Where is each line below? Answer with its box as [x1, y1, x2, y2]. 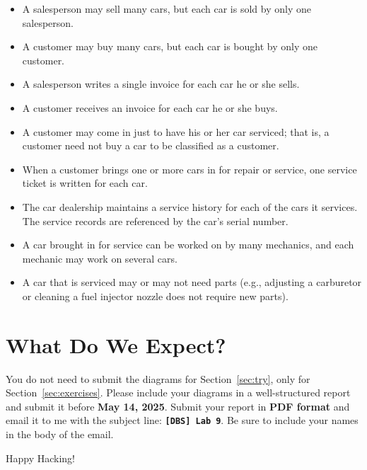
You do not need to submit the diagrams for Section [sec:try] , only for [6, 371, 310, 386]
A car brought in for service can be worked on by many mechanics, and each [22, 237, 354, 252]
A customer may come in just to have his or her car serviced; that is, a [22, 124, 330, 139]
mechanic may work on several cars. [22, 251, 177, 265]
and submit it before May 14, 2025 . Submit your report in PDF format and [6, 399, 350, 413]
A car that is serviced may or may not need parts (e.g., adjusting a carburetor [22, 275, 362, 290]
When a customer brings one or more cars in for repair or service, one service [22, 161, 357, 176]
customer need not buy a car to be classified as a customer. [22, 138, 279, 153]
